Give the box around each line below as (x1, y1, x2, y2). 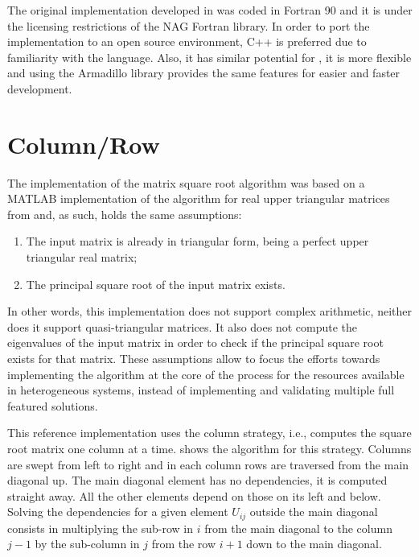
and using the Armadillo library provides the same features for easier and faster (7, 64, 401, 81)
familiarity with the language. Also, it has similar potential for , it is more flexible (7, 48, 412, 65)
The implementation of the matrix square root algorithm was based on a (7, 174, 365, 191)
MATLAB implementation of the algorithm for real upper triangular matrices (7, 190, 390, 207)
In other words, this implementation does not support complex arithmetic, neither (7, 303, 412, 320)
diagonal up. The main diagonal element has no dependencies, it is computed (7, 472, 388, 489)
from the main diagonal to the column (204, 519, 392, 536)
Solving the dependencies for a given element (7, 503, 228, 520)
